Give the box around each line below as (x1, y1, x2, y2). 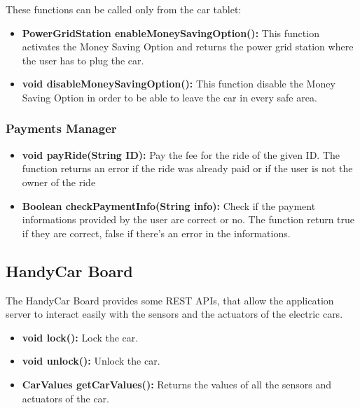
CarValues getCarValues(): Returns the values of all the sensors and (22, 377, 332, 391)
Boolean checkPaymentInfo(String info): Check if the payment (22, 198, 316, 213)
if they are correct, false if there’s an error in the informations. (22, 225, 291, 240)
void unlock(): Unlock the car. (22, 353, 160, 368)
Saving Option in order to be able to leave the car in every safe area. (22, 90, 317, 104)
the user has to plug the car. (22, 52, 144, 67)
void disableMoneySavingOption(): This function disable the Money (22, 76, 335, 91)
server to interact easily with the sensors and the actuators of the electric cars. (6, 307, 343, 321)
